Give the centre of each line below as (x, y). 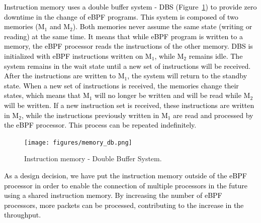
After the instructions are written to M (64, 76)
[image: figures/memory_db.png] (78, 142)
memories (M (24, 26)
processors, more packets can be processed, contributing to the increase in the (124, 205)
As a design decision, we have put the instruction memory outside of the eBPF (125, 175)
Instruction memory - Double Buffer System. (93, 158)
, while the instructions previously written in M (95, 115)
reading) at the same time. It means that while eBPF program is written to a (123, 36)
